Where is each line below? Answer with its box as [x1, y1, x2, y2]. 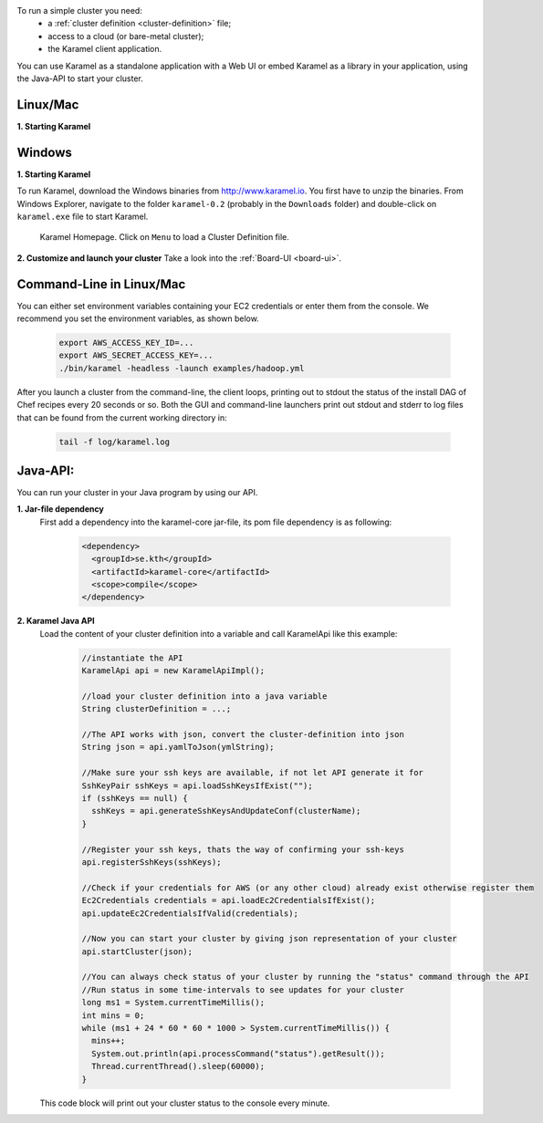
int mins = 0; [81, 1010, 145, 1021]
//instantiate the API [81, 652, 183, 663]
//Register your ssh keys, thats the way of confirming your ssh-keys [81, 844, 405, 855]
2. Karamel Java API [16, 616, 95, 627]
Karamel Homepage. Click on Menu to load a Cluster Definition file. [39, 232, 289, 243]
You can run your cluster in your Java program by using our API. [16, 487, 258, 498]
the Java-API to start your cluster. [16, 73, 143, 84]
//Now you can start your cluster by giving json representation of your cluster [81, 933, 458, 944]
